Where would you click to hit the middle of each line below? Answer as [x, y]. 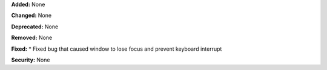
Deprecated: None [35, 27]
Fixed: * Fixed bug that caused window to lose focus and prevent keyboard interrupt [117, 49]
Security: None [31, 60]
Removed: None [32, 38]
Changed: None [31, 16]
